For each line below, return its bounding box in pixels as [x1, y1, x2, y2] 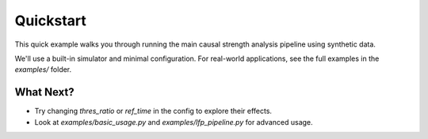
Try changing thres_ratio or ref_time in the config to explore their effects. [34, 107, 273, 116]
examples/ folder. [14, 65, 72, 74]
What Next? [14, 85, 75, 99]
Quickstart [14, 12, 87, 29]
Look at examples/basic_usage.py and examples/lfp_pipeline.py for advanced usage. [34, 117, 313, 126]
